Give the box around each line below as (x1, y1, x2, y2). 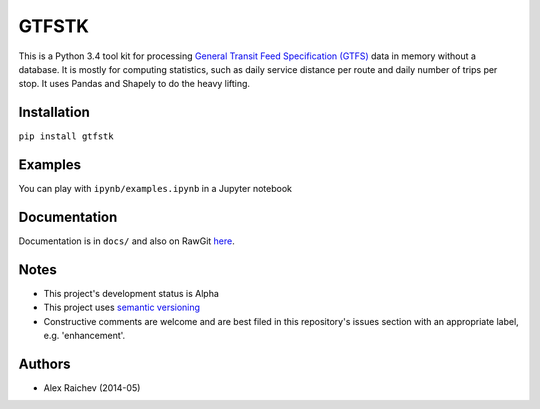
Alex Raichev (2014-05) (43, 382, 141, 394)
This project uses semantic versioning (43, 301, 200, 314)
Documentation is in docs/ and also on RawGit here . (18, 235, 235, 247)
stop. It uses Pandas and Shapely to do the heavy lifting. (18, 78, 250, 90)
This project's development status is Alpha (43, 287, 220, 299)
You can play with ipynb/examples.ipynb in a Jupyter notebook (18, 183, 292, 195)
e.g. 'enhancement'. (43, 330, 126, 342)
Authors (18, 355, 71, 372)
